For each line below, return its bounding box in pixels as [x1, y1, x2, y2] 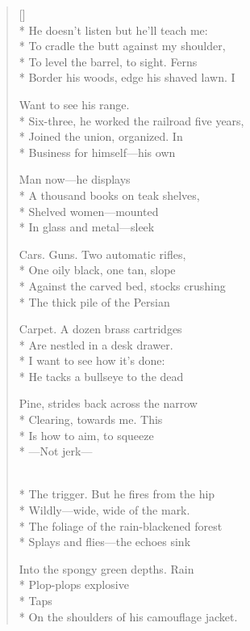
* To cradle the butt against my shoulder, [19, 37, 226, 54]
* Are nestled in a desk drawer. [19, 336, 173, 353]
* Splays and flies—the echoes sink [19, 533, 191, 550]
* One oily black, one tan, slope [19, 261, 176, 278]
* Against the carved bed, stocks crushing [19, 277, 226, 294]
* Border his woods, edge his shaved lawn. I [19, 69, 235, 86]
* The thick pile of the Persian [19, 293, 170, 310]
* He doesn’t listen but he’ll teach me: [19, 21, 208, 38]
